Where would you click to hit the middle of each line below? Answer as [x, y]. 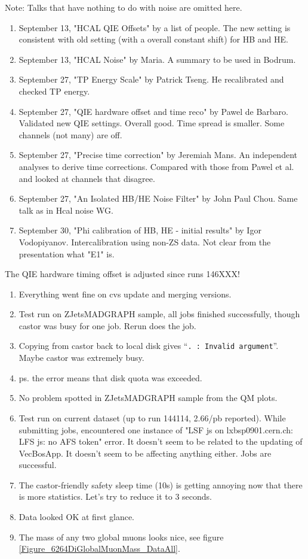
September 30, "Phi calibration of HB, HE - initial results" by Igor [140, 230]
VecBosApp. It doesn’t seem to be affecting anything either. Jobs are [145, 453]
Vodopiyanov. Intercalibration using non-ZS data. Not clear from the [145, 241]
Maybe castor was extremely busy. [81, 358]
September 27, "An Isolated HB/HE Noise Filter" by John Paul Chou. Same [158, 198]
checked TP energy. [54, 91]
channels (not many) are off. [70, 134]
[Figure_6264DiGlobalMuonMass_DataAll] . [99, 549]
